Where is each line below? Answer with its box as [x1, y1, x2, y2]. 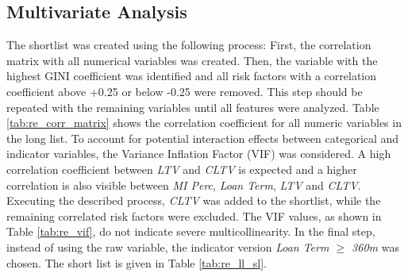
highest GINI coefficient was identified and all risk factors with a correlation [6, 67, 377, 84]
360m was [352, 238, 399, 255]
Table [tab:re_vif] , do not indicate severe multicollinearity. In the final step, [6, 223, 375, 240]
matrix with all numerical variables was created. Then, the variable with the [6, 52, 378, 68]
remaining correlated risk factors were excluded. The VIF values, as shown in [6, 207, 382, 224]
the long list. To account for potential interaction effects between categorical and [6, 129, 399, 146]
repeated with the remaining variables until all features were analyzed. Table [6, 98, 379, 115]
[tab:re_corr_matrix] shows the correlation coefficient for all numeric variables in [6, 114, 402, 131]
